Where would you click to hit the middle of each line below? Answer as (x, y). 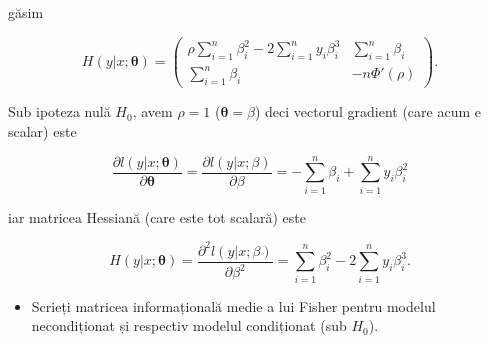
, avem (152, 111)
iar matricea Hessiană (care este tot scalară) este (157, 216)
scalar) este (42, 130)
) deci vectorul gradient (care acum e (367, 111)
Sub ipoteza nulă (59, 111)
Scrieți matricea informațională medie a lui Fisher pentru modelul (233, 305)
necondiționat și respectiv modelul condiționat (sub (189, 325)
